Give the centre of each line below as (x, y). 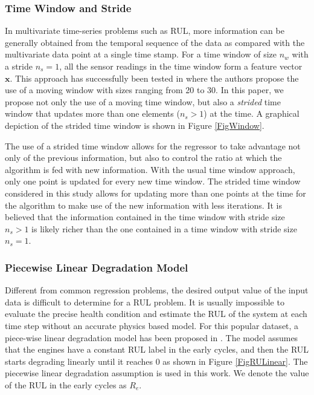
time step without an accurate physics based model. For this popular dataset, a (152, 325)
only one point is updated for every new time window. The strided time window (153, 181)
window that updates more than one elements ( (92, 113)
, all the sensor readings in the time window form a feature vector (181, 66)
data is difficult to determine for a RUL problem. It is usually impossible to (145, 302)
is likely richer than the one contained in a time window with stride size (164, 228)
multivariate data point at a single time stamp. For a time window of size (141, 54)
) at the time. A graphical (252, 113)
